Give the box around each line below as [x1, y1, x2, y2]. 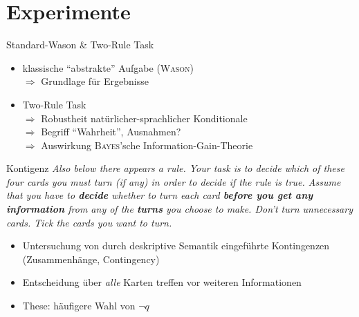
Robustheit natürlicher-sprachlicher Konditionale [41, 111, 248, 125]
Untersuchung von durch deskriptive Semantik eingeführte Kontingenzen [22, 238, 330, 253]
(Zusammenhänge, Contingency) [22, 251, 160, 266]
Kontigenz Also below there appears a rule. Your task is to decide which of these [6, 161, 344, 175]
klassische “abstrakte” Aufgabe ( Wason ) [22, 60, 194, 75]
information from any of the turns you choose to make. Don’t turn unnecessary [6, 202, 353, 216]
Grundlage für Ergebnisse [41, 74, 149, 88]
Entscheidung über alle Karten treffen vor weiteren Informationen [22, 275, 302, 289]
